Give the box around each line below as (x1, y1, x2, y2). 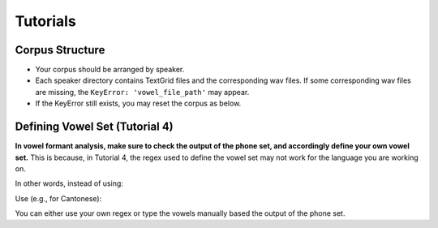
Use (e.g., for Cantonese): (15, 193, 102, 203)
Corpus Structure (15, 43, 105, 57)
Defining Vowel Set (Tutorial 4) (15, 120, 174, 134)
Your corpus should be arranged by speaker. (35, 65, 185, 75)
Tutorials (15, 12, 76, 30)
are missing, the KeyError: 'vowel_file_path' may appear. (35, 87, 250, 97)
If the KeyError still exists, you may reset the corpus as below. (35, 98, 242, 109)
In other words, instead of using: (15, 179, 123, 188)
